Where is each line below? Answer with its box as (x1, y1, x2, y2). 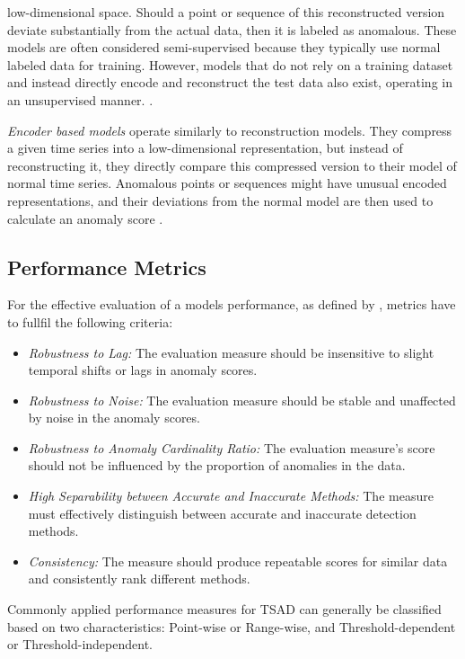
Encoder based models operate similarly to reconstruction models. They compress (7, 120, 452, 139)
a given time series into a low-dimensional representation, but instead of (7, 138, 403, 157)
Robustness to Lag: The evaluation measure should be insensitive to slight (28, 343, 434, 361)
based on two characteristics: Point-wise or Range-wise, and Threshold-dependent (7, 617, 456, 636)
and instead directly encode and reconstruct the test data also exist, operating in (7, 73, 452, 92)
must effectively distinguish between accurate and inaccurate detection (28, 503, 417, 522)
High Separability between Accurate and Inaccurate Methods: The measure (28, 486, 434, 505)
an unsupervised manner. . (7, 90, 154, 109)
